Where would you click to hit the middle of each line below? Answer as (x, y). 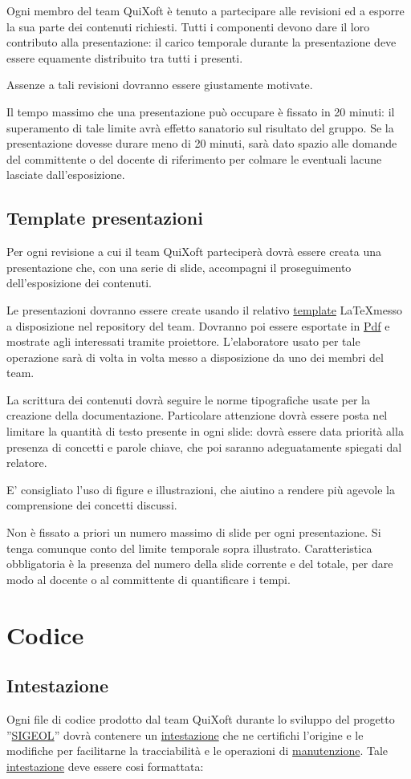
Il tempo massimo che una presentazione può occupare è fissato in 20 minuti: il (201, 111)
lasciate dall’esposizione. (66, 174)
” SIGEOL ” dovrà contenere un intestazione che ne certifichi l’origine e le (185, 734)
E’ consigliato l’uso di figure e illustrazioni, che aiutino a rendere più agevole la (201, 489)
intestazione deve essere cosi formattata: (105, 766)
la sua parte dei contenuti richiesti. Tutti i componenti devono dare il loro (188, 26)
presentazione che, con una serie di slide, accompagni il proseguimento (179, 267)
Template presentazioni (105, 218)
